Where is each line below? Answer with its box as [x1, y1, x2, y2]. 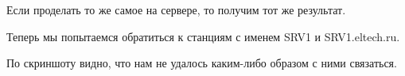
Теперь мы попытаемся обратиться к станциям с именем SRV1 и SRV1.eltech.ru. [6, 28, 400, 44]
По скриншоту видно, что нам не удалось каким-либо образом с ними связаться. [6, 55, 397, 71]
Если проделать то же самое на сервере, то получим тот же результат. [6, 2, 346, 17]
